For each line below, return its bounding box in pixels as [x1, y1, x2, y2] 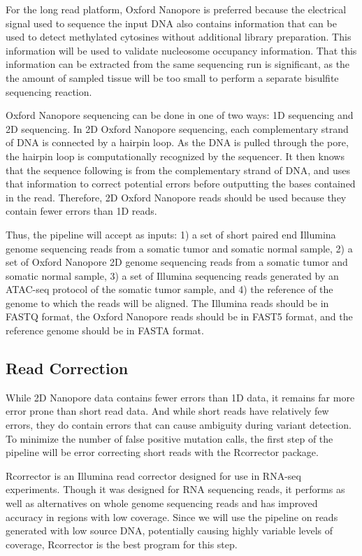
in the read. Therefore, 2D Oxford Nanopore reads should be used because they [6, 190, 347, 204]
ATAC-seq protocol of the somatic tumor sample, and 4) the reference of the [6, 282, 333, 297]
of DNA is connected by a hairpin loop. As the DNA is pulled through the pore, [6, 135, 349, 150]
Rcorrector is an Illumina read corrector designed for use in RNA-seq [6, 468, 301, 483]
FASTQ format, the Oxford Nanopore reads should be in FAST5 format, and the [6, 309, 353, 324]
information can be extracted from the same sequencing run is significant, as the [6, 57, 350, 71]
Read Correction [6, 357, 129, 379]
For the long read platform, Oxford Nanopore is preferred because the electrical [6, 2, 347, 16]
